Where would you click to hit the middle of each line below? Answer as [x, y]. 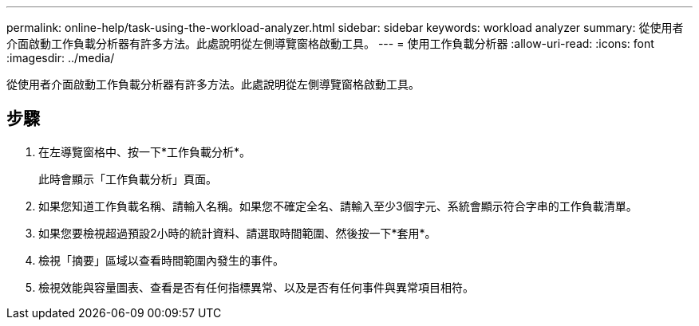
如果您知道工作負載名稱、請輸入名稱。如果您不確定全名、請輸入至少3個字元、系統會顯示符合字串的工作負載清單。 [338, 206]
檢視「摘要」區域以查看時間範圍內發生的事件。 [161, 260]
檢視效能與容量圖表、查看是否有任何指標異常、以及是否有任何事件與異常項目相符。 [256, 287]
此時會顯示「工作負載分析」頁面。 [128, 179]
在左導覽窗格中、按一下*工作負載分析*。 [145, 151]
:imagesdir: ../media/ [61, 58]
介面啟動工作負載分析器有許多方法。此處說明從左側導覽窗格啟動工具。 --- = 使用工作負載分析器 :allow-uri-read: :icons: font [330, 43]
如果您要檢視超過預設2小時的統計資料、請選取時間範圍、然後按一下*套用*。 [237, 233]
